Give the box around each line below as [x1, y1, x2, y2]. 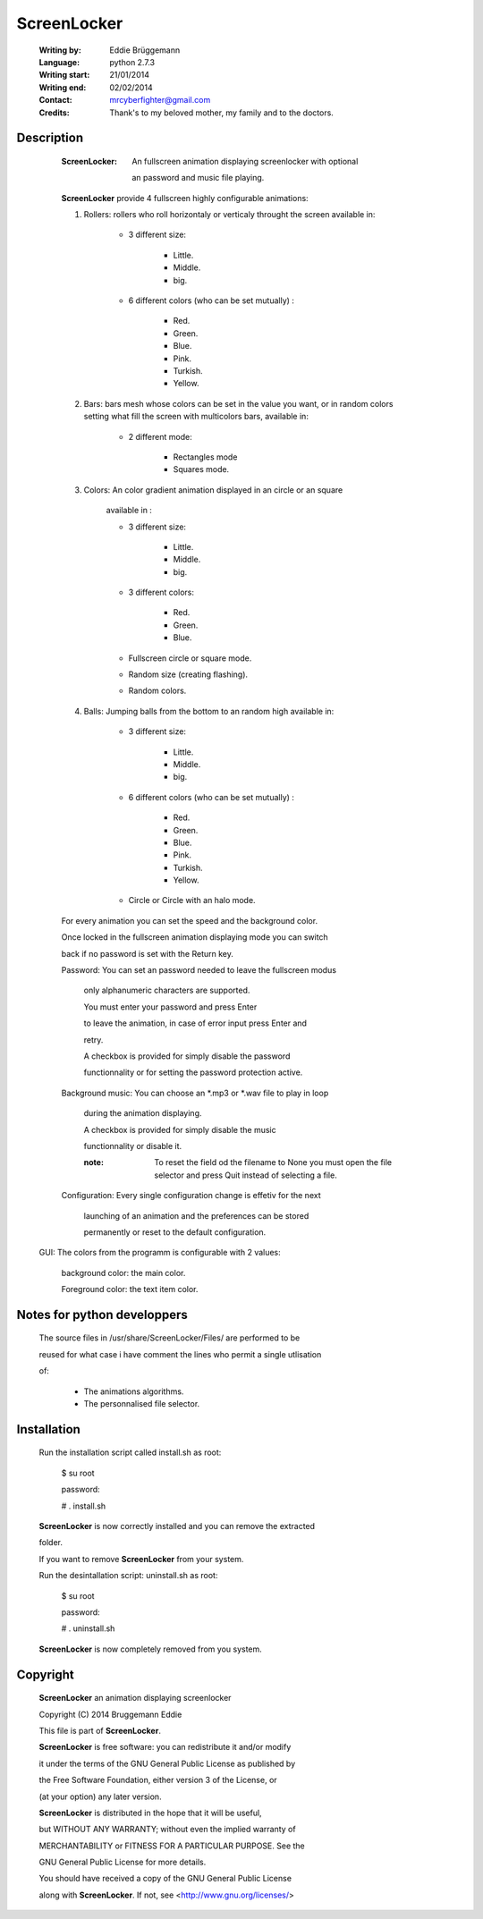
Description [16, 131, 84, 146]
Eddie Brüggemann [109, 45, 181, 55]
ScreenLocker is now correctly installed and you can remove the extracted [38, 1521, 316, 1532]
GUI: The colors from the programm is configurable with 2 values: [38, 1247, 281, 1258]
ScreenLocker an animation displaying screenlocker [38, 1693, 232, 1703]
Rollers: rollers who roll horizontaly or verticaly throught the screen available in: [83, 209, 376, 220]
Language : [38, 56, 80, 67]
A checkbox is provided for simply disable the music [83, 1124, 276, 1135]
